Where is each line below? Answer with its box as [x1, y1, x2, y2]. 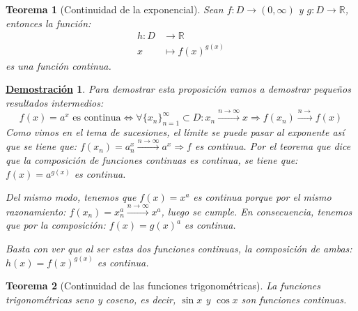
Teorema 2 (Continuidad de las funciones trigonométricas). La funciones [6, 278, 320, 293]
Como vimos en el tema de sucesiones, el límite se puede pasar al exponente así [6, 125, 345, 139]
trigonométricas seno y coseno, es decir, [6, 292, 176, 307]
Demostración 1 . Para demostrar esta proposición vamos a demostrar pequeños [6, 82, 351, 96]
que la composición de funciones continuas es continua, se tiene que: [6, 153, 298, 167]
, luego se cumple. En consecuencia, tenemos [161, 204, 352, 218]
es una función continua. [6, 58, 111, 73]
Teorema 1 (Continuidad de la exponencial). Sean [6, 2, 224, 16]
